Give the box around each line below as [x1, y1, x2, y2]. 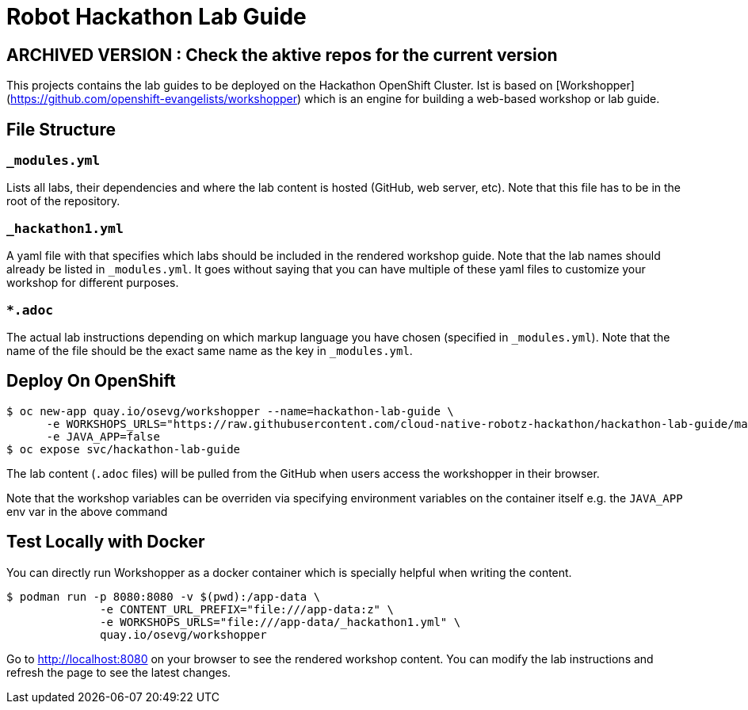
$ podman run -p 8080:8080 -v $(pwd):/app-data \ [6, 590, 321, 603]
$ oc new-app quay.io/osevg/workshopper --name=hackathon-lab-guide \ [6, 404, 454, 418]
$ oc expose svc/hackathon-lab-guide [6, 442, 241, 456]
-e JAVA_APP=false [46, 429, 160, 443]
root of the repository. [6, 194, 120, 208]
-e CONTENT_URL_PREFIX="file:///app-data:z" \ [100, 602, 394, 616]
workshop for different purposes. [6, 276, 179, 290]
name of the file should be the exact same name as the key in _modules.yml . [6, 343, 413, 357]
